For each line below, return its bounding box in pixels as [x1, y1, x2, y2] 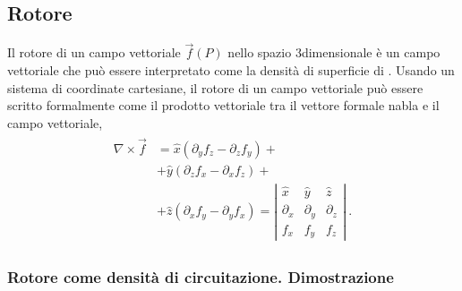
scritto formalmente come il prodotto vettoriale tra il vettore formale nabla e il [7, 96, 440, 115]
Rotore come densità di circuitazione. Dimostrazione [7, 266, 394, 288]
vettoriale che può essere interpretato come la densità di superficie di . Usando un [7, 61, 455, 80]
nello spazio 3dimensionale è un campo [227, 43, 441, 62]
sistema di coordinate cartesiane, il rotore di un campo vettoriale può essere [7, 78, 423, 97]
